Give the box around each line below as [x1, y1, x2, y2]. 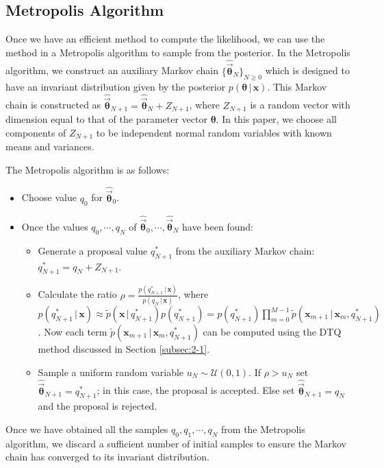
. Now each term [38, 325, 107, 339]
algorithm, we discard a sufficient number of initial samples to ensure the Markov [5, 436, 346, 450]
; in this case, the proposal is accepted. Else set [97, 383, 295, 397]
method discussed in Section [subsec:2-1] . [38, 342, 210, 356]
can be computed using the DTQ [203, 325, 342, 339]
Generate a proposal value [38, 243, 148, 257]
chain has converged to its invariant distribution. [5, 449, 209, 464]
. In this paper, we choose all [216, 112, 337, 126]
